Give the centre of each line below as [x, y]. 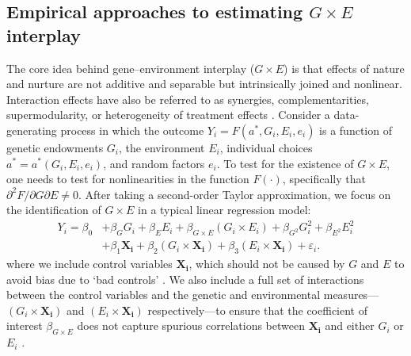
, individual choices [266, 147]
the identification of [54, 210]
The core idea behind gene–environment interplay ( [131, 68]
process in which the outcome [132, 130]
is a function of [356, 130]
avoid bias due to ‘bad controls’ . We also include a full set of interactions [185, 279]
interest [25, 325]
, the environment [162, 147]
